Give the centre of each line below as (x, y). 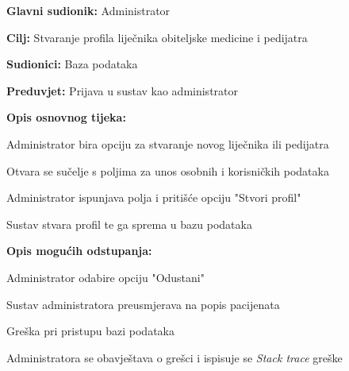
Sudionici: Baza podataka (72, 64)
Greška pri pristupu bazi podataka (90, 331)
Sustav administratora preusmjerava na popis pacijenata (143, 304)
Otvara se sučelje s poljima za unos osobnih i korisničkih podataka (168, 170)
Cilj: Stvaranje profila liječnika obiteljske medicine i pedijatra (157, 37)
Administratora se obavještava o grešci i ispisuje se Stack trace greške (174, 357)
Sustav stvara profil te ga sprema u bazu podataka (129, 224)
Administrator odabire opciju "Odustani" (105, 277)
